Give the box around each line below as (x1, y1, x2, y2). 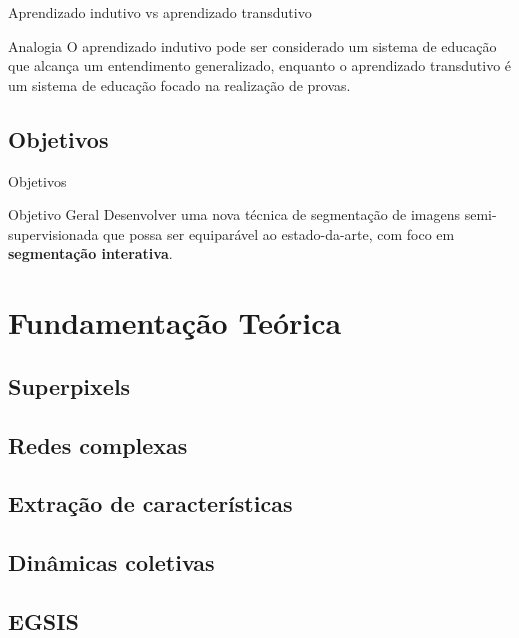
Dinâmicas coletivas (8, 547, 215, 578)
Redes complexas (8, 429, 188, 460)
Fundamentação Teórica (8, 302, 342, 343)
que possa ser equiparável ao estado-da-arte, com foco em (103, 223, 455, 244)
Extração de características (8, 488, 293, 519)
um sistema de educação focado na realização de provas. (8, 74, 351, 95)
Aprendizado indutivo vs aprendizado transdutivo (8, 2, 312, 22)
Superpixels (8, 370, 131, 401)
